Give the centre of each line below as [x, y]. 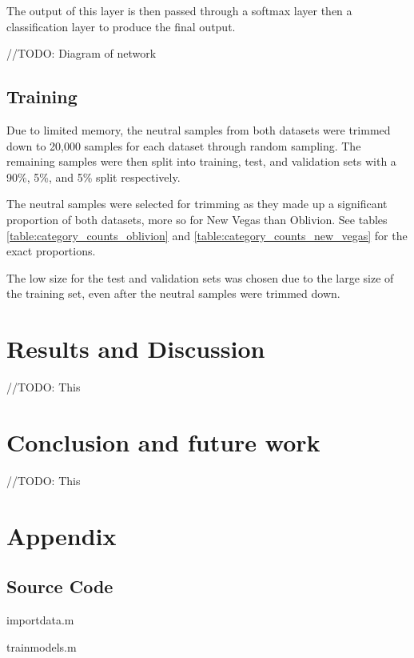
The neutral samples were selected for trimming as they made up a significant [197, 204]
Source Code [60, 586]
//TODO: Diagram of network [82, 53]
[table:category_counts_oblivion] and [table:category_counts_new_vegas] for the [207, 235]
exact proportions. [51, 251]
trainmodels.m [42, 646]
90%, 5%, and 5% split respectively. [94, 177]
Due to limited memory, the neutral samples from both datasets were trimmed [199, 129]
